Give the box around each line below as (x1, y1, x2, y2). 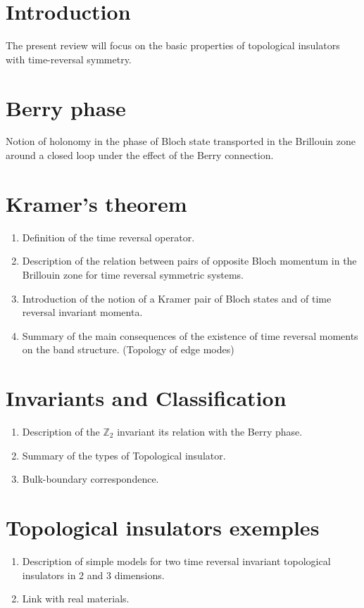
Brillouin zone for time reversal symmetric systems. (22, 267, 244, 281)
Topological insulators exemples (6, 513, 320, 541)
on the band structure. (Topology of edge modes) (22, 342, 234, 357)
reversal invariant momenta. (22, 305, 143, 319)
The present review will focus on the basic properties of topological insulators (6, 38, 340, 53)
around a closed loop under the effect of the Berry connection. (6, 148, 274, 163)
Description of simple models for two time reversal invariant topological (22, 553, 331, 568)
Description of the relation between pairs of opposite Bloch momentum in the (22, 253, 357, 268)
